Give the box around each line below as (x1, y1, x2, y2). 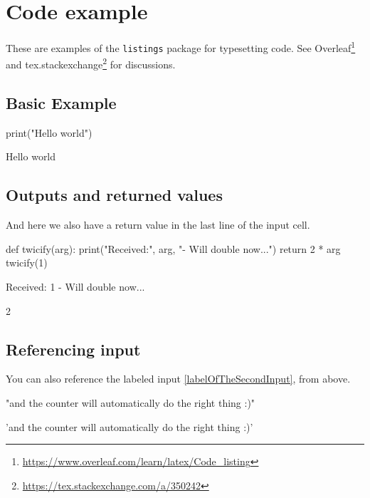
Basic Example (6, 92, 117, 114)
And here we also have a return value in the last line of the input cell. (6, 217, 310, 232)
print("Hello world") (6, 125, 92, 140)
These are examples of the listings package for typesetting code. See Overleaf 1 (6, 38, 356, 55)
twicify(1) (6, 255, 48, 270)
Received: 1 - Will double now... (6, 279, 145, 294)
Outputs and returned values (6, 184, 223, 206)
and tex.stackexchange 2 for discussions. (6, 55, 176, 72)
